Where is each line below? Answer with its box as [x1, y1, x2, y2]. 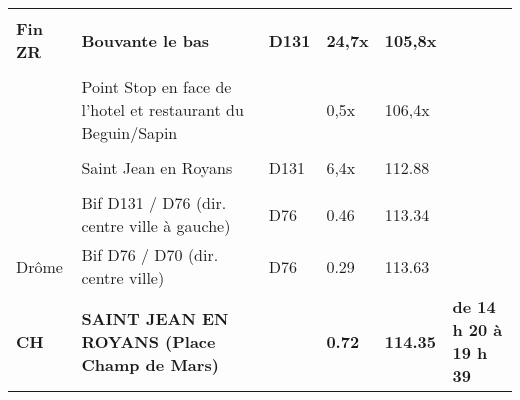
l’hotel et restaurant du [81, 98, 244, 121]
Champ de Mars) [81, 352, 219, 376]
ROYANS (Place [81, 329, 216, 353]
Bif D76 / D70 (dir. [81, 243, 219, 266]
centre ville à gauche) [81, 214, 231, 237]
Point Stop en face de [81, 75, 232, 98]
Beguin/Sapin [81, 121, 178, 144]
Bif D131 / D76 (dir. [81, 191, 227, 214]
